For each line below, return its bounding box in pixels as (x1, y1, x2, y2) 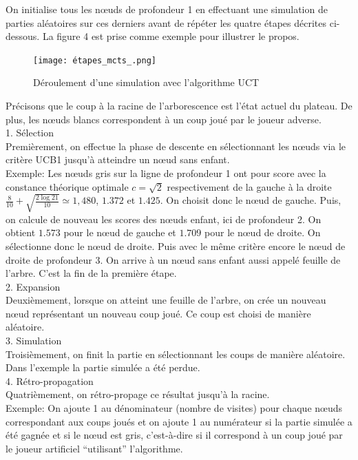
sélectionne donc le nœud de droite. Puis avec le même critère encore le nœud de (6, 238, 346, 253)
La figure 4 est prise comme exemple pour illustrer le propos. (42, 29, 299, 43)
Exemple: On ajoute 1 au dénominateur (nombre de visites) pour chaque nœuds (6, 401, 343, 415)
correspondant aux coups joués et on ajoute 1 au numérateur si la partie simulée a (6, 414, 352, 428)
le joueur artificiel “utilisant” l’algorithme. (6, 441, 183, 455)
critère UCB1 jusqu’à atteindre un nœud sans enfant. (6, 152, 230, 167)
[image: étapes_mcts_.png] (33, 55, 156, 65)
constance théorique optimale (6, 179, 129, 194)
